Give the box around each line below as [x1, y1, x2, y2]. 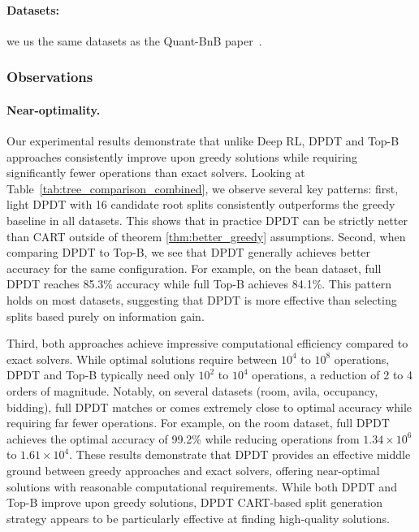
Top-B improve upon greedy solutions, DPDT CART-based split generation [6, 494, 383, 511]
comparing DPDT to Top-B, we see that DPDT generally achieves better [6, 244, 371, 261]
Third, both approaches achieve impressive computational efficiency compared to [6, 335, 408, 352]
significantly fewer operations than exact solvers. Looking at [6, 164, 305, 181]
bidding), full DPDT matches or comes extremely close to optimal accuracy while [6, 398, 413, 415]
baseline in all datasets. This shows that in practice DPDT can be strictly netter [6, 212, 408, 228]
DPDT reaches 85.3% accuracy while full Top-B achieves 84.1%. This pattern [6, 275, 391, 292]
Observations [6, 67, 93, 87]
